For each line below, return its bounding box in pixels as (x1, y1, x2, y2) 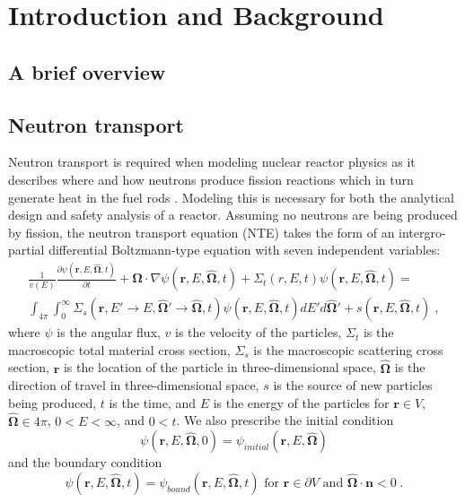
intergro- (399, 222, 446, 241)
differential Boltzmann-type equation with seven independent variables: (48, 240, 441, 259)
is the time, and (109, 393, 196, 412)
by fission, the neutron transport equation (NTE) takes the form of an (8, 222, 395, 241)
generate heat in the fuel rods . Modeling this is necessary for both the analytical (8, 187, 454, 206)
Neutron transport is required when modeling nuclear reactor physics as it (8, 152, 416, 171)
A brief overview (8, 57, 166, 85)
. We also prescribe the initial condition (176, 411, 394, 429)
